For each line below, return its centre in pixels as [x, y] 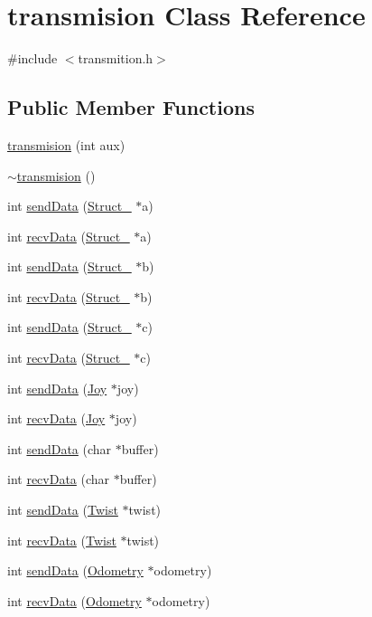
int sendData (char [60, 448]
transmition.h [116, 58]
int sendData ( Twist [63, 510]
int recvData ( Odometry [74, 600]
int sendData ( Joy [57, 388]
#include [33, 58]
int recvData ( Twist [62, 540]
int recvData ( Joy [56, 418]
